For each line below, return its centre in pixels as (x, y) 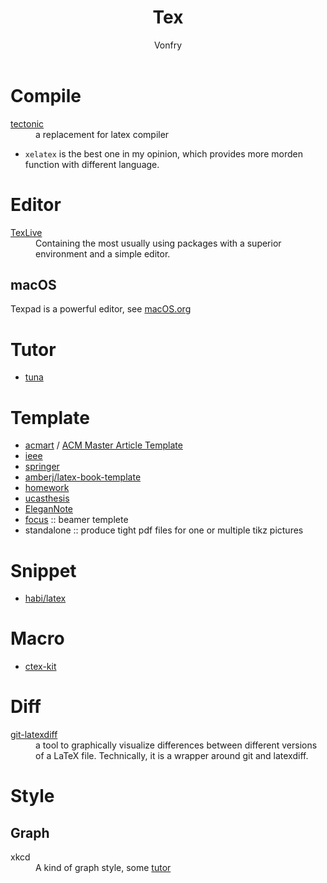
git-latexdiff (34, 735)
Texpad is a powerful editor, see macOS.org (101, 309)
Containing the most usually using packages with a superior (158, 243)
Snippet (43, 570)
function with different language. (92, 164)
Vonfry (168, 45)
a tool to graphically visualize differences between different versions (176, 745)
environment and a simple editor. (103, 253)
